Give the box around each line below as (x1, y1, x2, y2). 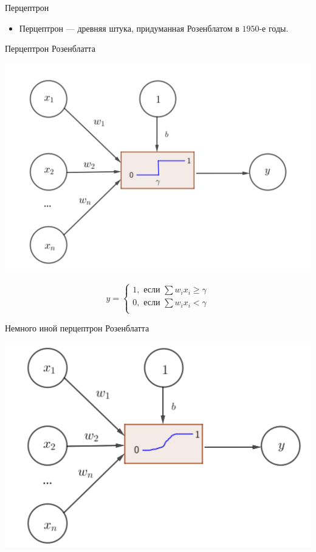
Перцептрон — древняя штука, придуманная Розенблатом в (19, 21, 239, 34)
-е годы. (259, 21, 289, 34)
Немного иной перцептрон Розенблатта (5, 321, 149, 334)
